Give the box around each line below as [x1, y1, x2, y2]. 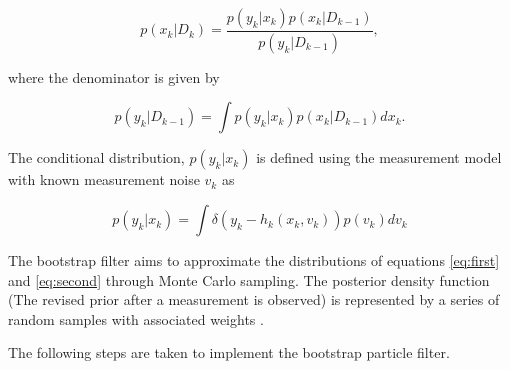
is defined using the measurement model [256, 147, 502, 168]
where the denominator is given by [8, 66, 220, 87]
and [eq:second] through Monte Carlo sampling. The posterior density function [8, 269, 490, 290]
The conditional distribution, [8, 147, 185, 168]
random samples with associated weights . [8, 308, 264, 329]
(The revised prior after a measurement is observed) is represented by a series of [8, 289, 500, 310]
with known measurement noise [8, 169, 200, 190]
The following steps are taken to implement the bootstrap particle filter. [8, 342, 450, 363]
